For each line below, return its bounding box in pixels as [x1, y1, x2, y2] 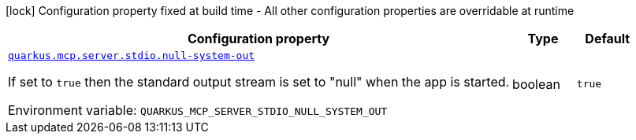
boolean [512, 76, 560, 92]
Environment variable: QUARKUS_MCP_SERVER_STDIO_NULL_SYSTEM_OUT [8, 102, 388, 118]
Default [585, 31, 630, 46]
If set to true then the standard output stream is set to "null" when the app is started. [8, 74, 510, 90]
